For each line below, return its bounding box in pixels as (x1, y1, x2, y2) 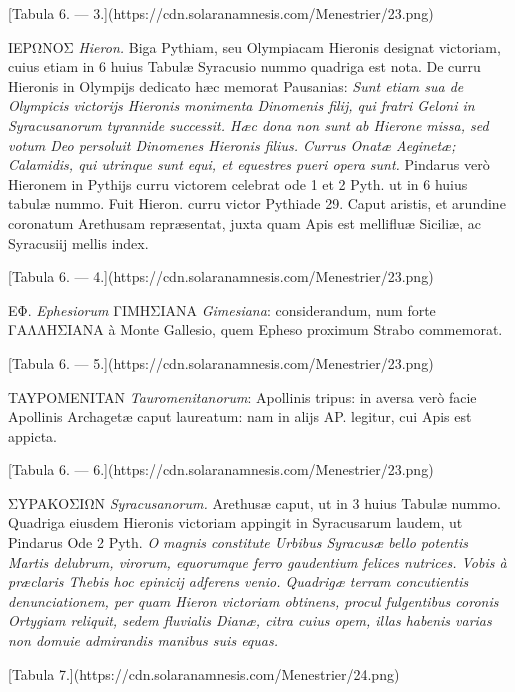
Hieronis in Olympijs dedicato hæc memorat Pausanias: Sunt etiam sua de (8, 75, 464, 96)
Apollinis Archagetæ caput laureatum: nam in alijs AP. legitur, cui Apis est (8, 406, 472, 427)
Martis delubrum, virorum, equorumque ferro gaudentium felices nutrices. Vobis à (8, 551, 507, 572)
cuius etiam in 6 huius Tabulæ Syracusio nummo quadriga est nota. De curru (8, 56, 481, 77)
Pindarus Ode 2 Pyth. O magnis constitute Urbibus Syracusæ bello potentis (8, 532, 469, 553)
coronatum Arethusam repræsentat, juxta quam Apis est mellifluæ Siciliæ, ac (8, 212, 481, 233)
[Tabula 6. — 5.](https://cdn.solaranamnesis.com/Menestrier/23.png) (8, 352, 434, 373)
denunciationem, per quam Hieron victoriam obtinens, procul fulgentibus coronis (8, 590, 499, 611)
